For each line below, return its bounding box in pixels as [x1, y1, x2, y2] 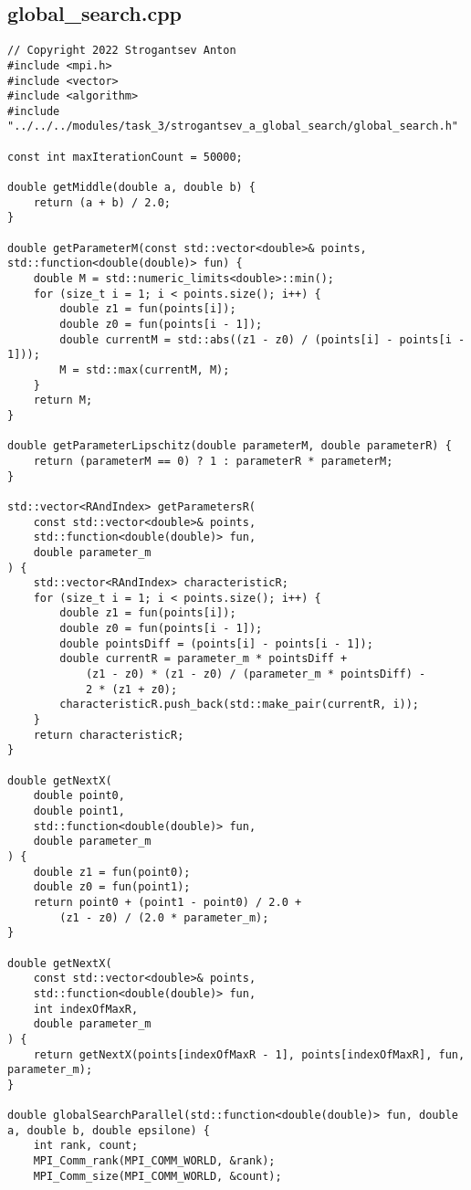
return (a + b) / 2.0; [33, 195, 171, 209]
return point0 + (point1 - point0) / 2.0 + [33, 895, 302, 909]
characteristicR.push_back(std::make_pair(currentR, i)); [59, 698, 420, 711]
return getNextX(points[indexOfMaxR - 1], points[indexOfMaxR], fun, [33, 1048, 466, 1061]
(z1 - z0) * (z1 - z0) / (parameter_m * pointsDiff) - [85, 668, 426, 681]
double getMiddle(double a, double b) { [7, 181, 256, 195]
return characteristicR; [33, 728, 184, 742]
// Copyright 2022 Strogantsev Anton [7, 44, 236, 58]
